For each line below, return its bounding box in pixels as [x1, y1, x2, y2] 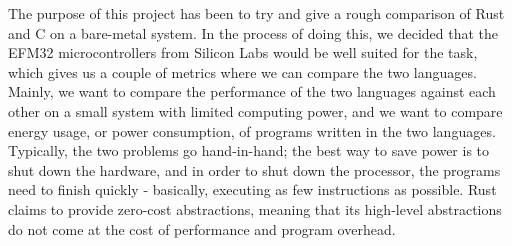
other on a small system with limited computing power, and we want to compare [8, 100, 503, 121]
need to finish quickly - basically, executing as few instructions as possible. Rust [8, 179, 497, 200]
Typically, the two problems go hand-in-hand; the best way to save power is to [8, 140, 490, 161]
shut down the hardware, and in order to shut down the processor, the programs [8, 159, 501, 180]
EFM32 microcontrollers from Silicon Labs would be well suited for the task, [8, 42, 478, 63]
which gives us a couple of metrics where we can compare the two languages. [8, 61, 477, 82]
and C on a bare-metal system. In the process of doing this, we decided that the [8, 22, 499, 43]
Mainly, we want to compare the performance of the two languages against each [8, 81, 496, 102]
